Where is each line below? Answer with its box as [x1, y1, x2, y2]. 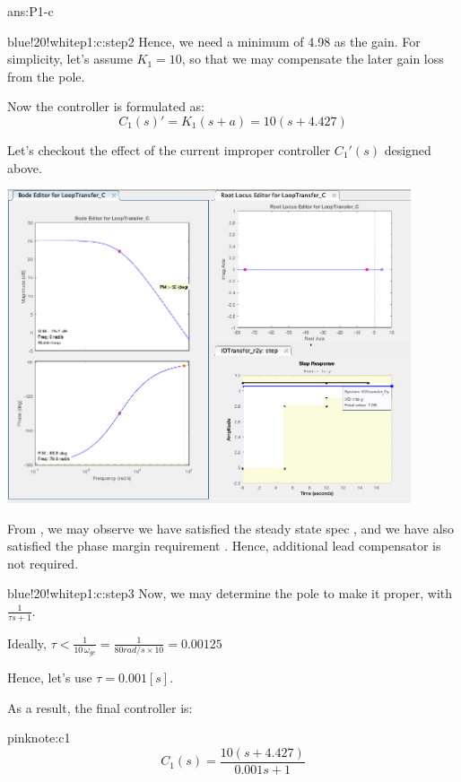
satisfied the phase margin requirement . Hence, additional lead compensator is [7, 536, 441, 555]
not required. [7, 553, 79, 572]
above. [7, 158, 42, 177]
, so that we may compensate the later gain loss [181, 49, 444, 68]
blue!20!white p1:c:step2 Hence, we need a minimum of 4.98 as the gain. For [7, 31, 421, 50]
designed [384, 140, 431, 159]
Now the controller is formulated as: [7, 97, 204, 116]
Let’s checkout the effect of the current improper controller [7, 140, 331, 159]
